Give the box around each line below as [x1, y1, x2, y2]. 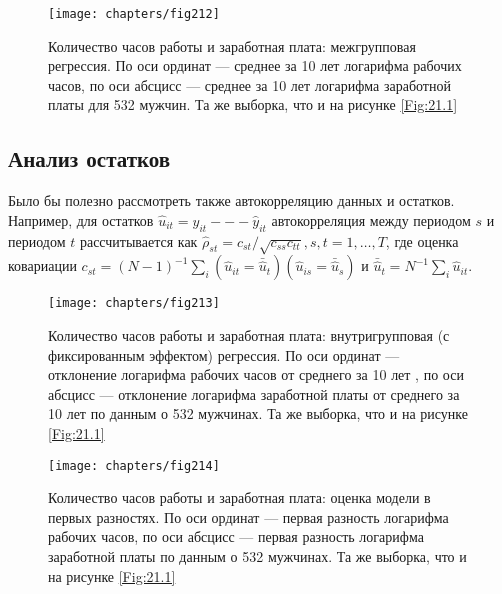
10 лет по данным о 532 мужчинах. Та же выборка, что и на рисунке [48, 403, 468, 424]
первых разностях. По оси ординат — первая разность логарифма [48, 506, 449, 527]
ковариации [8, 255, 77, 276]
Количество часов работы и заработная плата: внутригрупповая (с [48, 325, 450, 346]
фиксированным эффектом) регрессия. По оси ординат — [48, 344, 400, 365]
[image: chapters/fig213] [48, 296, 220, 311]
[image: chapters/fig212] [48, 7, 220, 21]
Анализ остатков [8, 143, 171, 174]
